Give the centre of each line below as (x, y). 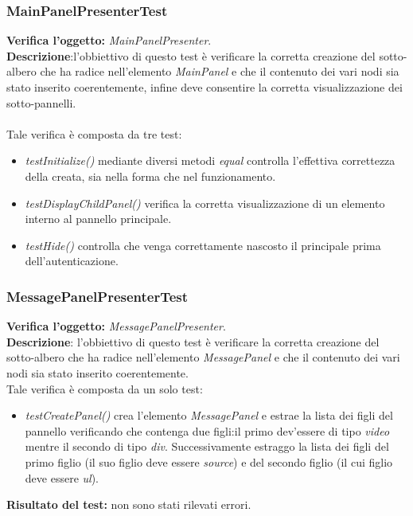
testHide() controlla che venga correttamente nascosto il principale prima (203, 245)
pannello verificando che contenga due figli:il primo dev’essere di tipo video (207, 430)
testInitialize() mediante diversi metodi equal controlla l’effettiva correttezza (210, 160)
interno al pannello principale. (98, 219)
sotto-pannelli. (41, 102)
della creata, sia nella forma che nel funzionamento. (150, 176)
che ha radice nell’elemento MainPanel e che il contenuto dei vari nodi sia (220, 71)
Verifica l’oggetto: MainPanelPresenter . (109, 40)
